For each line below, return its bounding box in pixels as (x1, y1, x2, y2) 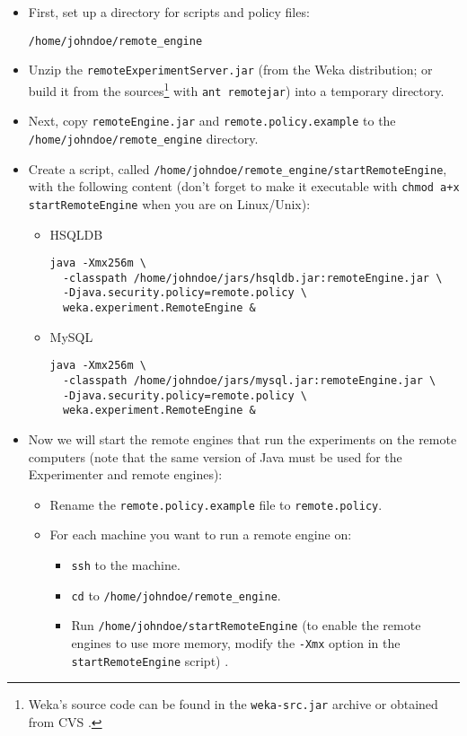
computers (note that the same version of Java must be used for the (28, 447, 402, 466)
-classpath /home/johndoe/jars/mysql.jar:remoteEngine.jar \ (62, 373, 436, 387)
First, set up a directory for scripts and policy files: (28, 3, 310, 21)
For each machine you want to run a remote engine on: (49, 525, 352, 544)
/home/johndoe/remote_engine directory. (28, 128, 259, 147)
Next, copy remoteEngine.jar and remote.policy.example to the (28, 111, 396, 130)
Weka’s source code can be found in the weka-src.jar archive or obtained (28, 695, 438, 714)
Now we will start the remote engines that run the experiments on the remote (28, 429, 457, 448)
